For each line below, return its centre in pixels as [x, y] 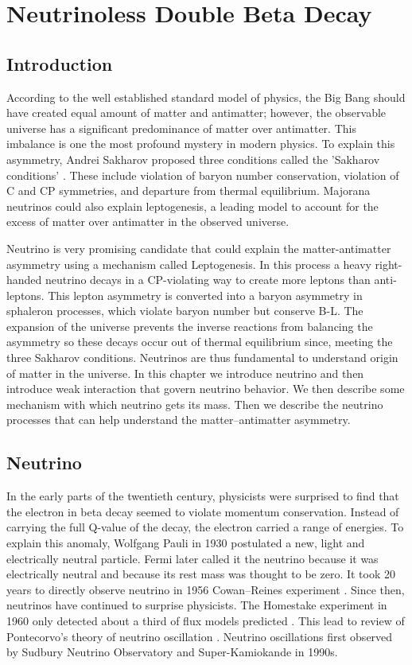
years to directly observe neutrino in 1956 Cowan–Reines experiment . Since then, [206, 589]
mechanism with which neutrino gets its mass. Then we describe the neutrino [195, 404]
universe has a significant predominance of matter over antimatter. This [181, 128]
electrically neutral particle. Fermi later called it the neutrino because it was [192, 558]
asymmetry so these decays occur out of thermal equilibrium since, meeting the [200, 342]
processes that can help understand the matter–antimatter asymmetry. [179, 420]
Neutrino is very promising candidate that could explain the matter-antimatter [199, 248]
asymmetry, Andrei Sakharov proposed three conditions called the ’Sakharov [193, 159]
